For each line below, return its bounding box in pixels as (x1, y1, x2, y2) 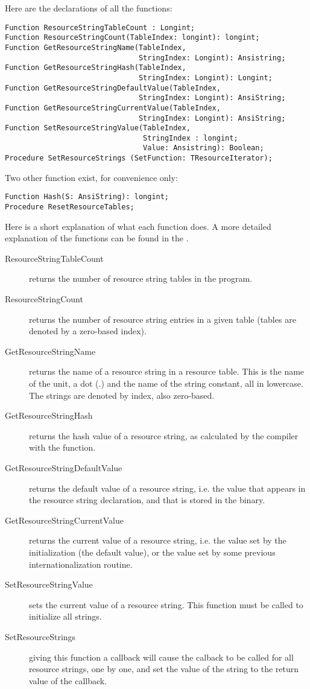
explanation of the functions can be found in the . (5, 232, 189, 244)
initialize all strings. (29, 610, 102, 623)
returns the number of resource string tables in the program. (29, 272, 253, 285)
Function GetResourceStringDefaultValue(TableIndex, (5, 83, 221, 92)
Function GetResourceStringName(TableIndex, (5, 43, 186, 52)
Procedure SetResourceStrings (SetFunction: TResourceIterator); (5, 154, 273, 163)
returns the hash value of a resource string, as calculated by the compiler (29, 429, 299, 442)
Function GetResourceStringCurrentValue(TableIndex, (5, 103, 221, 112)
